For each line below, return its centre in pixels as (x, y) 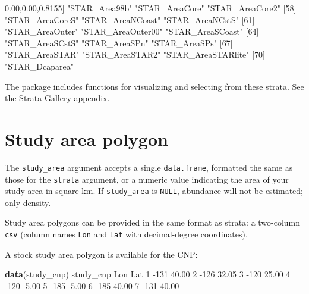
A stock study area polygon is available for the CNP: (101, 254)
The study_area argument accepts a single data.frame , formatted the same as (149, 167)
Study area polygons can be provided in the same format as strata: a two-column (153, 222)
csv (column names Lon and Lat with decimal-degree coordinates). (126, 234)
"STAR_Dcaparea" (39, 66)
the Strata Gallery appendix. (57, 98)
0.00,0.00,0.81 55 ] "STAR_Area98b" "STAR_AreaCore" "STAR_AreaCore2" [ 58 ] (151, 8)
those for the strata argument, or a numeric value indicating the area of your (147, 179)
